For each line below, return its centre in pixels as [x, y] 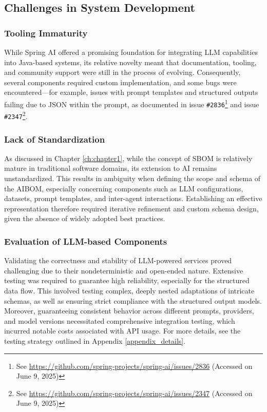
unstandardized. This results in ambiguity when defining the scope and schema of [132, 178]
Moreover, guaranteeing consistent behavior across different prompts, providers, [129, 311]
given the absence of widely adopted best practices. [85, 218]
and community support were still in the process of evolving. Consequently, [122, 72]
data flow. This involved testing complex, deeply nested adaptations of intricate [129, 290]
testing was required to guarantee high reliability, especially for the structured [127, 280]
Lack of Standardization [55, 139]
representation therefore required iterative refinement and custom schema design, [131, 208]
